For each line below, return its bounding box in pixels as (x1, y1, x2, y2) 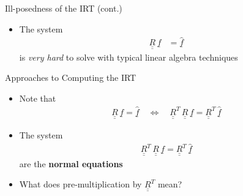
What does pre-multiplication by (19, 178, 142, 190)
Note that (19, 92, 56, 105)
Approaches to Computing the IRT (5, 71, 136, 84)
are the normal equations (19, 157, 123, 170)
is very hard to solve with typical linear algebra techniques (19, 50, 238, 63)
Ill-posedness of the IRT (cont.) (5, 2, 122, 14)
